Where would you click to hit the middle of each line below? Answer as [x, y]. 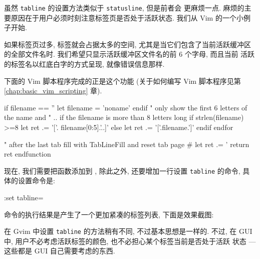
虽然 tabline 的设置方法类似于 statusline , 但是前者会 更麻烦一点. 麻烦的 [124, 8]
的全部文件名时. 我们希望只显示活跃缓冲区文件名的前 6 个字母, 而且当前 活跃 [129, 54]
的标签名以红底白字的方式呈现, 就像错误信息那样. [84, 64]
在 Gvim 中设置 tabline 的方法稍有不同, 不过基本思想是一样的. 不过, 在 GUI [128, 231]
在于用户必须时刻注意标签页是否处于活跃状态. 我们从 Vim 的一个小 [134, 17]
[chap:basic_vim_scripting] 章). [53, 91]
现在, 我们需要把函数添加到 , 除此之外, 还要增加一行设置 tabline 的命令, [122, 170]
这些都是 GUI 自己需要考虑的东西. [60, 251]
